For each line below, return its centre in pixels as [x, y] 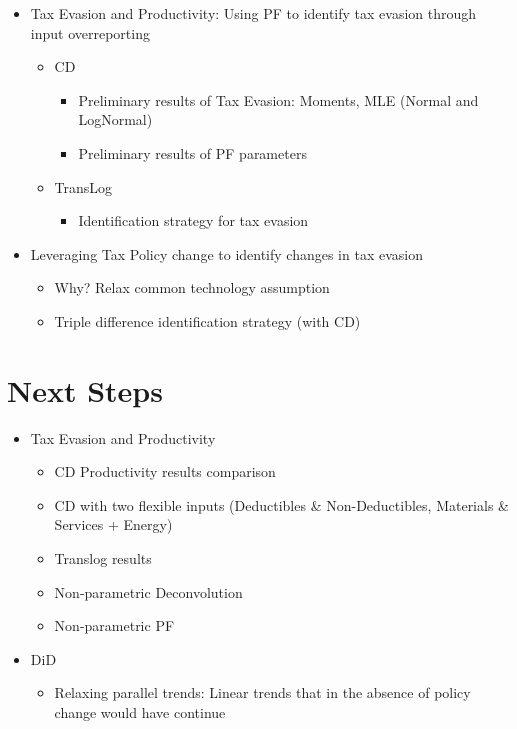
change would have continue [140, 712]
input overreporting [90, 32]
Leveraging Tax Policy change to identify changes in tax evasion [226, 253]
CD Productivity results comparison [165, 471]
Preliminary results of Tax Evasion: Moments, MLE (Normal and [278, 99]
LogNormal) [115, 119]
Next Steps [85, 389]
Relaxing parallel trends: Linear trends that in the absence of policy [262, 692]
